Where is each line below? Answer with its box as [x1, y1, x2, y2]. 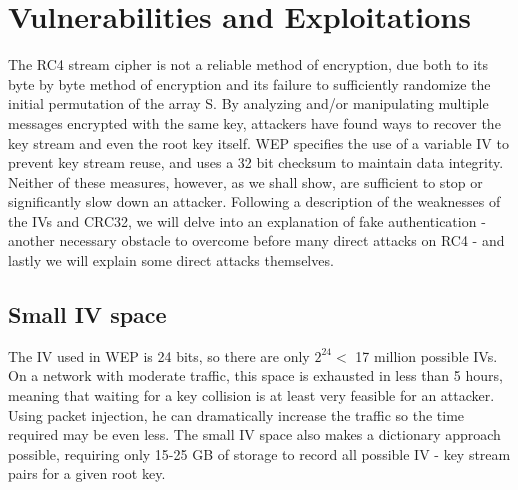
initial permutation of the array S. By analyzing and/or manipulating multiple [8, 93, 489, 114]
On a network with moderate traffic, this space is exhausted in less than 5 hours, [8, 365, 503, 386]
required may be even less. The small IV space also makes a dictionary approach [8, 424, 501, 445]
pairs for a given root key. [8, 463, 166, 484]
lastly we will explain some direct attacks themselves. [8, 250, 334, 271]
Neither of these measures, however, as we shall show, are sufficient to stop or [8, 171, 483, 192]
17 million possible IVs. [355, 345, 498, 366]
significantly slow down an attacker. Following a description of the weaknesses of [8, 191, 501, 212]
